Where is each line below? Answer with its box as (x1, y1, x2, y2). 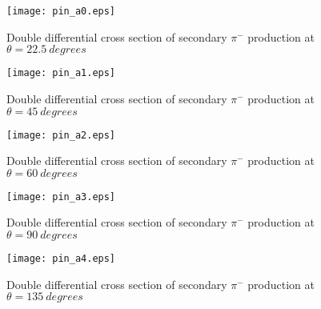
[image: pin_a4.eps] (6, 253, 116, 264)
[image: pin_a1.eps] (6, 67, 116, 79)
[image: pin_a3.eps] (6, 191, 116, 203)
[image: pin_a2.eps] (6, 129, 116, 141)
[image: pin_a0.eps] (6, 6, 116, 17)
